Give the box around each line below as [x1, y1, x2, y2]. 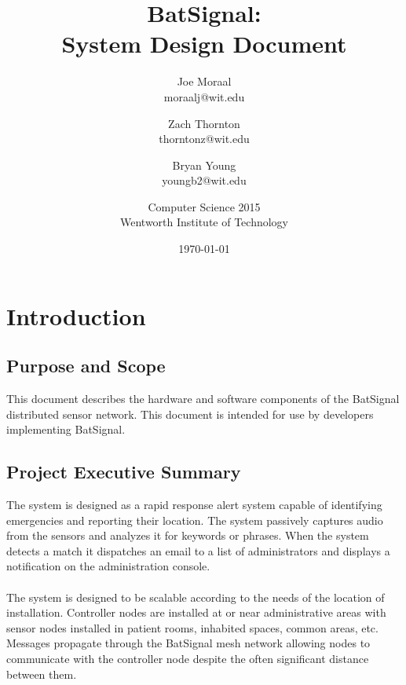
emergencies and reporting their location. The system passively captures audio [6, 511, 383, 528]
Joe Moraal [177, 73, 232, 90]
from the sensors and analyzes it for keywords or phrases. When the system [6, 527, 369, 544]
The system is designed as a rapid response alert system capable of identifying [6, 496, 382, 513]
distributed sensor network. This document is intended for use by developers [6, 405, 374, 422]
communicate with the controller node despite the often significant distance [6, 650, 369, 666]
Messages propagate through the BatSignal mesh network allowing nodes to [6, 635, 371, 651]
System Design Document [61, 27, 347, 60]
